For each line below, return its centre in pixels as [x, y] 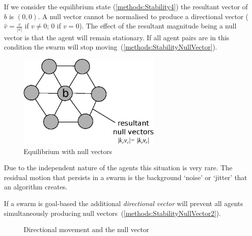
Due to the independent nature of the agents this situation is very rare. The [118, 168]
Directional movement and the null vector [86, 229]
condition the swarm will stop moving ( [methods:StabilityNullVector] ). [111, 47]
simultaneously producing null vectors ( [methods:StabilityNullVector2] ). [112, 213]
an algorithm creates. [36, 187]
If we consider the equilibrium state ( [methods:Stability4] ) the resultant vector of [126, 6]
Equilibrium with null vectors [68, 151]
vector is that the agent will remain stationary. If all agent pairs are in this [117, 37]
